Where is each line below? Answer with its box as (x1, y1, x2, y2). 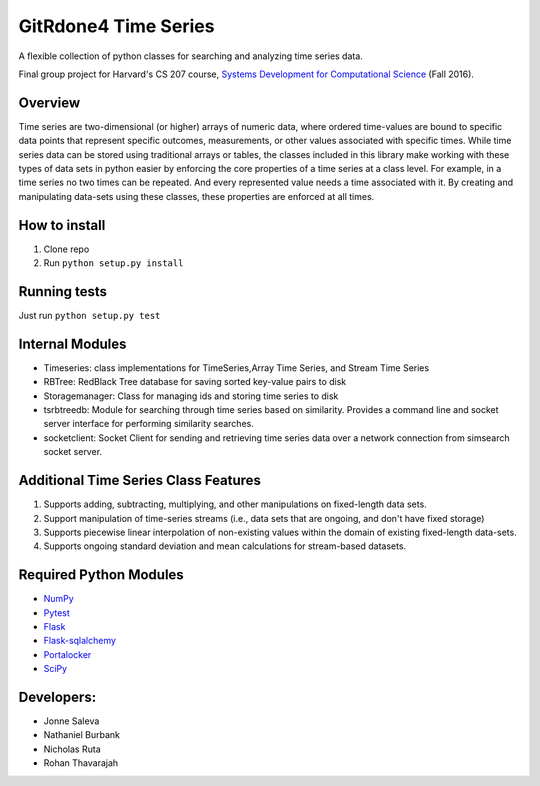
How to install (18, 216, 106, 234)
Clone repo (43, 243, 90, 255)
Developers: (18, 689, 97, 705)
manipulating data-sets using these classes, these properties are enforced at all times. (18, 190, 375, 202)
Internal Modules (18, 335, 127, 352)
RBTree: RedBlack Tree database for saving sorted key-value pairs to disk (43, 376, 347, 388)
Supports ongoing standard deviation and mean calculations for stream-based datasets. (43, 540, 407, 552)
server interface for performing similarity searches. (43, 418, 254, 430)
